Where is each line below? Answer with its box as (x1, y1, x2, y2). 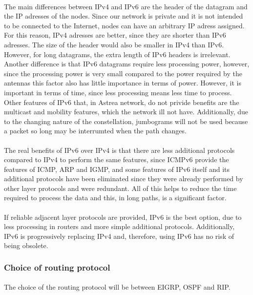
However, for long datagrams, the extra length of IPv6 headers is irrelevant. (4, 49, 231, 59)
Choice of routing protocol (4, 261, 110, 273)
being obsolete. (4, 240, 48, 251)
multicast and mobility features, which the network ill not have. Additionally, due (4, 106, 248, 117)
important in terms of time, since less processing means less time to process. (4, 87, 232, 97)
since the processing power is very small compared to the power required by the (4, 68, 242, 78)
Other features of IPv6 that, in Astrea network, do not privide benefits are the (4, 97, 239, 107)
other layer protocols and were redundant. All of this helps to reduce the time (4, 183, 237, 193)
